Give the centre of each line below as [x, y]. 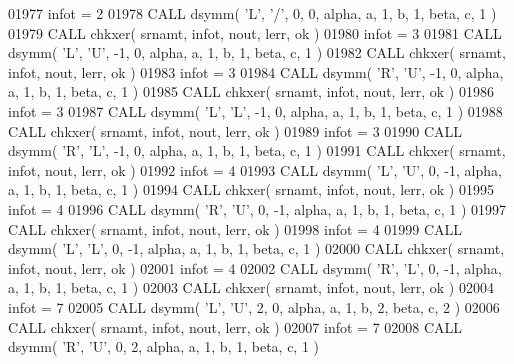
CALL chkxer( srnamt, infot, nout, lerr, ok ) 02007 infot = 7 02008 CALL [235, 326]
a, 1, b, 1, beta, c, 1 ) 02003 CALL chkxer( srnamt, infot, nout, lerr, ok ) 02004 [251, 287]
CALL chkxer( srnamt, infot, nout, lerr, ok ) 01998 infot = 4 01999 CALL [235, 228]
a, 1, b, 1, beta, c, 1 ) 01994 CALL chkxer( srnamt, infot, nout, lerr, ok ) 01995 [251, 189]
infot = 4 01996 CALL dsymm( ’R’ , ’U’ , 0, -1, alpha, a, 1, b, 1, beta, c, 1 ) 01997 [257, 208]
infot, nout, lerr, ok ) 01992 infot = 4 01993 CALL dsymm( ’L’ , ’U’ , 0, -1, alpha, [255, 169]
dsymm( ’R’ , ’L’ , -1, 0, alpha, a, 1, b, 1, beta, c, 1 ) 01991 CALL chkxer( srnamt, [257, 150]
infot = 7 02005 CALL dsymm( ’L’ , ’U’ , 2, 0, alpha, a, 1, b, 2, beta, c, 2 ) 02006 [254, 306]
